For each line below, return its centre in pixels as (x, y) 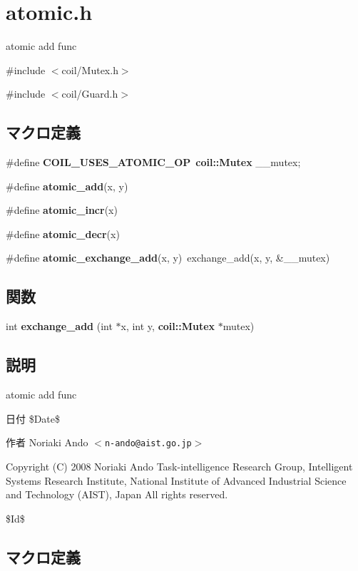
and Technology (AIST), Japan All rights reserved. (117, 494)
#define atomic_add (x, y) (67, 186)
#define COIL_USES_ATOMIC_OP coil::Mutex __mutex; (153, 162)
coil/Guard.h (90, 94)
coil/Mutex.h (90, 70)
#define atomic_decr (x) (63, 233)
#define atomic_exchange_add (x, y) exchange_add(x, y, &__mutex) (168, 258)
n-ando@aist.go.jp (148, 444)
